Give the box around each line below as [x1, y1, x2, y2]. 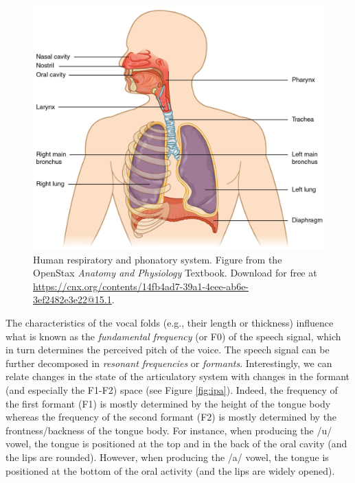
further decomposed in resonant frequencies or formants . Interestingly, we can [5, 355, 332, 370]
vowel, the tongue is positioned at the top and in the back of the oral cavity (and [5, 436, 347, 451]
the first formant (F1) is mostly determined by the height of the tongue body [5, 396, 331, 410]
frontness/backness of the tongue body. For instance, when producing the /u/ [5, 423, 332, 437]
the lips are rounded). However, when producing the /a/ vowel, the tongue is [5, 450, 329, 464]
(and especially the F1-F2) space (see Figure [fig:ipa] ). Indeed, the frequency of [5, 383, 338, 397]
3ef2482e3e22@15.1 [33, 292, 112, 307]
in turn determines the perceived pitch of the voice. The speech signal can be [5, 342, 330, 357]
